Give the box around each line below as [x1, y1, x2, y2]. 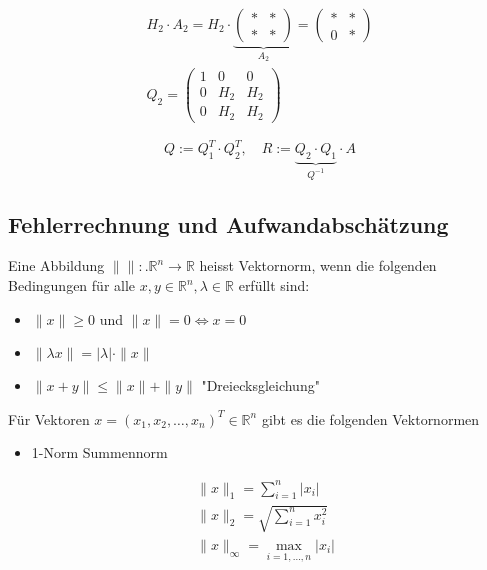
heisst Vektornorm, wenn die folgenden [199, 255, 437, 276]
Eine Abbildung [8, 255, 105, 276]
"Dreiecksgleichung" [201, 375, 320, 396]
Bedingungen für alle [8, 275, 136, 296]
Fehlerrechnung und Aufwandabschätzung [8, 208, 449, 239]
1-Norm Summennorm [31, 442, 168, 463]
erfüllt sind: [238, 275, 310, 296]
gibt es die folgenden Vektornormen [261, 408, 480, 429]
